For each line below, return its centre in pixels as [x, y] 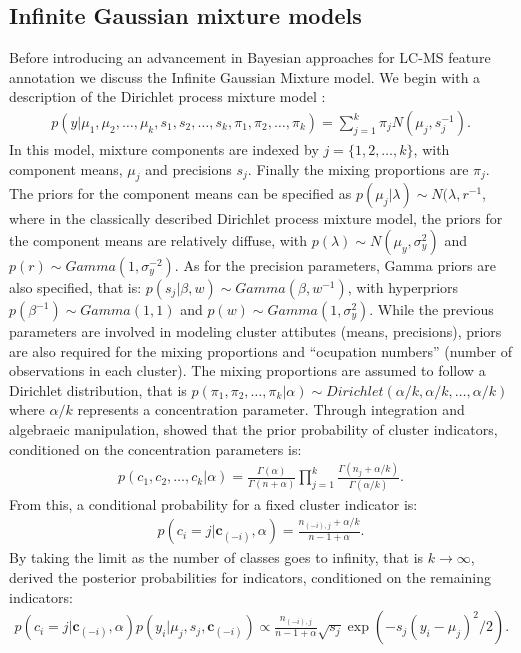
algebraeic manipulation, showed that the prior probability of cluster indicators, [253, 428]
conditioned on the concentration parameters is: [155, 448]
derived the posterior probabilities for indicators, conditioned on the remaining [250, 576]
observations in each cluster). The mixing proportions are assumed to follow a [247, 370]
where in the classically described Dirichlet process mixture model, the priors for [256, 218]
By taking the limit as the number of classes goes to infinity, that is [216, 557]
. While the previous [431, 309]
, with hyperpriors [403, 287]
